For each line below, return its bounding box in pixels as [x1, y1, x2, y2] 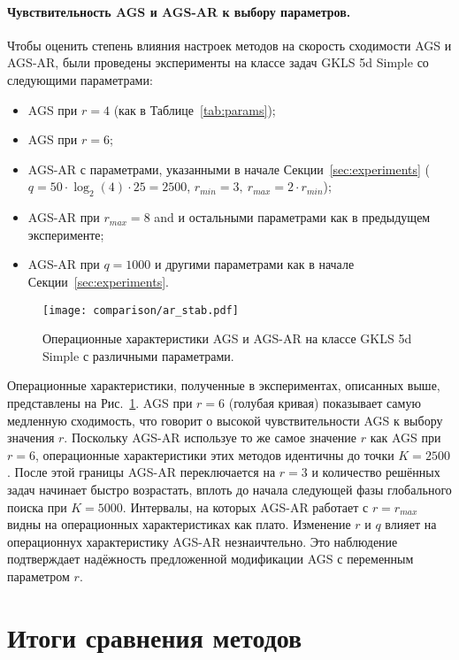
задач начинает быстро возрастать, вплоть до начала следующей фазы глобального [7, 480, 452, 498]
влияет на [385, 515, 437, 533]
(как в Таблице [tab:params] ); [113, 100, 276, 119]
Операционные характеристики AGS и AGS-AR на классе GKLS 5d [42, 329, 412, 348]
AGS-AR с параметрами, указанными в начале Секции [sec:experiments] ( [27, 159, 431, 178]
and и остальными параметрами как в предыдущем [154, 208, 431, 226]
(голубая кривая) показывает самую [228, 393, 421, 411]
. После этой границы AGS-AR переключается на [7, 463, 276, 481]
